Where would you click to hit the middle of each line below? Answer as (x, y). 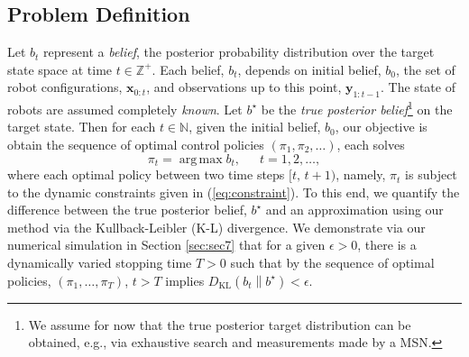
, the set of (426, 69)
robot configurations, (65, 87)
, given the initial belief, (255, 127)
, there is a (387, 245)
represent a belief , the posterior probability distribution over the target (239, 52)
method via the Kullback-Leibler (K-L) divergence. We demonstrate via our (216, 227)
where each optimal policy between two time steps (146, 174)
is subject (431, 174)
